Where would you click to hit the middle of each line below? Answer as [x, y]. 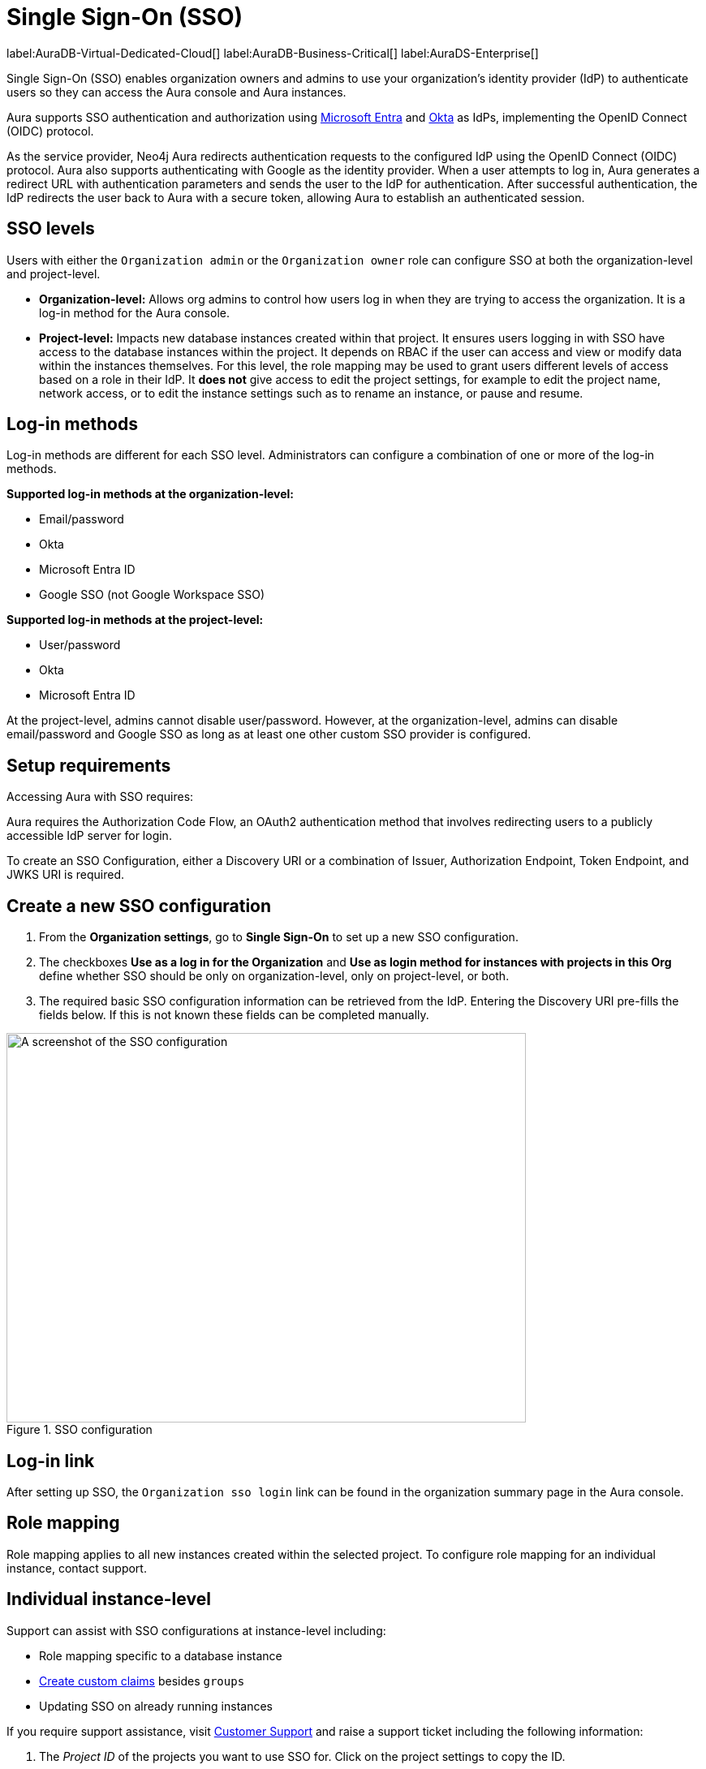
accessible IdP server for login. [89, 836]
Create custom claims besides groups [142, 1681]
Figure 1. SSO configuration [80, 1430]
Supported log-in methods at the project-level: [135, 620]
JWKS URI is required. [66, 875]
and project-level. [54, 273]
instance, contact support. [77, 1568]
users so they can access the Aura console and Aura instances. [176, 92]
